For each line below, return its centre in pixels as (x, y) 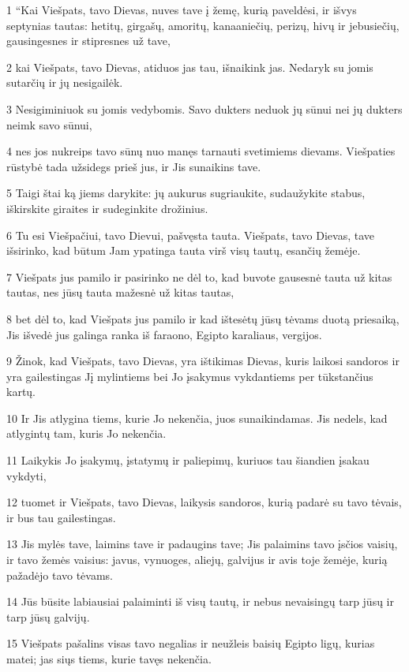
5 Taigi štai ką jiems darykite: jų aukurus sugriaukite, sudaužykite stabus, (186, 193)
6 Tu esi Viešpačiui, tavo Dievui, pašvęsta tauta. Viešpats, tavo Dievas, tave (190, 235)
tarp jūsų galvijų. (48, 616)
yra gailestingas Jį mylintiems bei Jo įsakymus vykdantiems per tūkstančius (190, 376)
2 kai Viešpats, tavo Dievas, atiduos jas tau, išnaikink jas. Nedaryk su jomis (190, 67)
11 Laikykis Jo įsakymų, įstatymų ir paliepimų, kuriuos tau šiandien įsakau (188, 460)
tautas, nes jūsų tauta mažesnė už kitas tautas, (120, 292)
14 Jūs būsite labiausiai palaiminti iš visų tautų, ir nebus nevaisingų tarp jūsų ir (200, 601)
